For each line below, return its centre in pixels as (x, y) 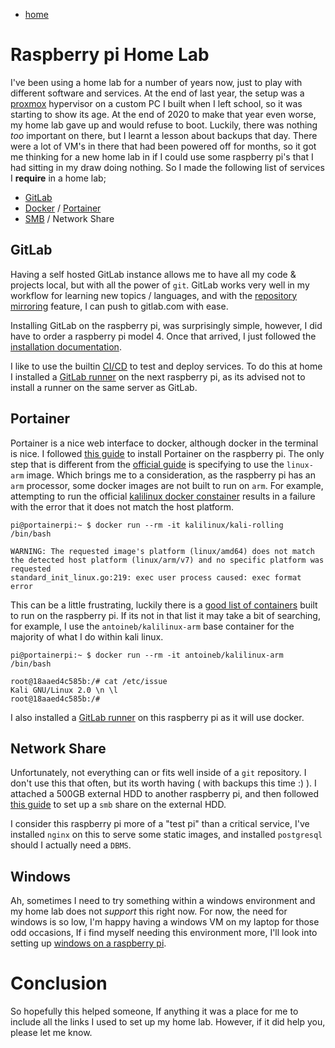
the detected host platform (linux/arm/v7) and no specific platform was (167, 560)
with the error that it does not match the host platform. (122, 506)
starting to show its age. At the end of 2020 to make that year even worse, (163, 114)
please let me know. (51, 1033)
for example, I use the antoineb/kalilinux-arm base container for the (152, 626)
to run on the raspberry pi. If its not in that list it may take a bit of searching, (165, 615)
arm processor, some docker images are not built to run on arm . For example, (167, 485)
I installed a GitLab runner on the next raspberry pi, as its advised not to (158, 376)
